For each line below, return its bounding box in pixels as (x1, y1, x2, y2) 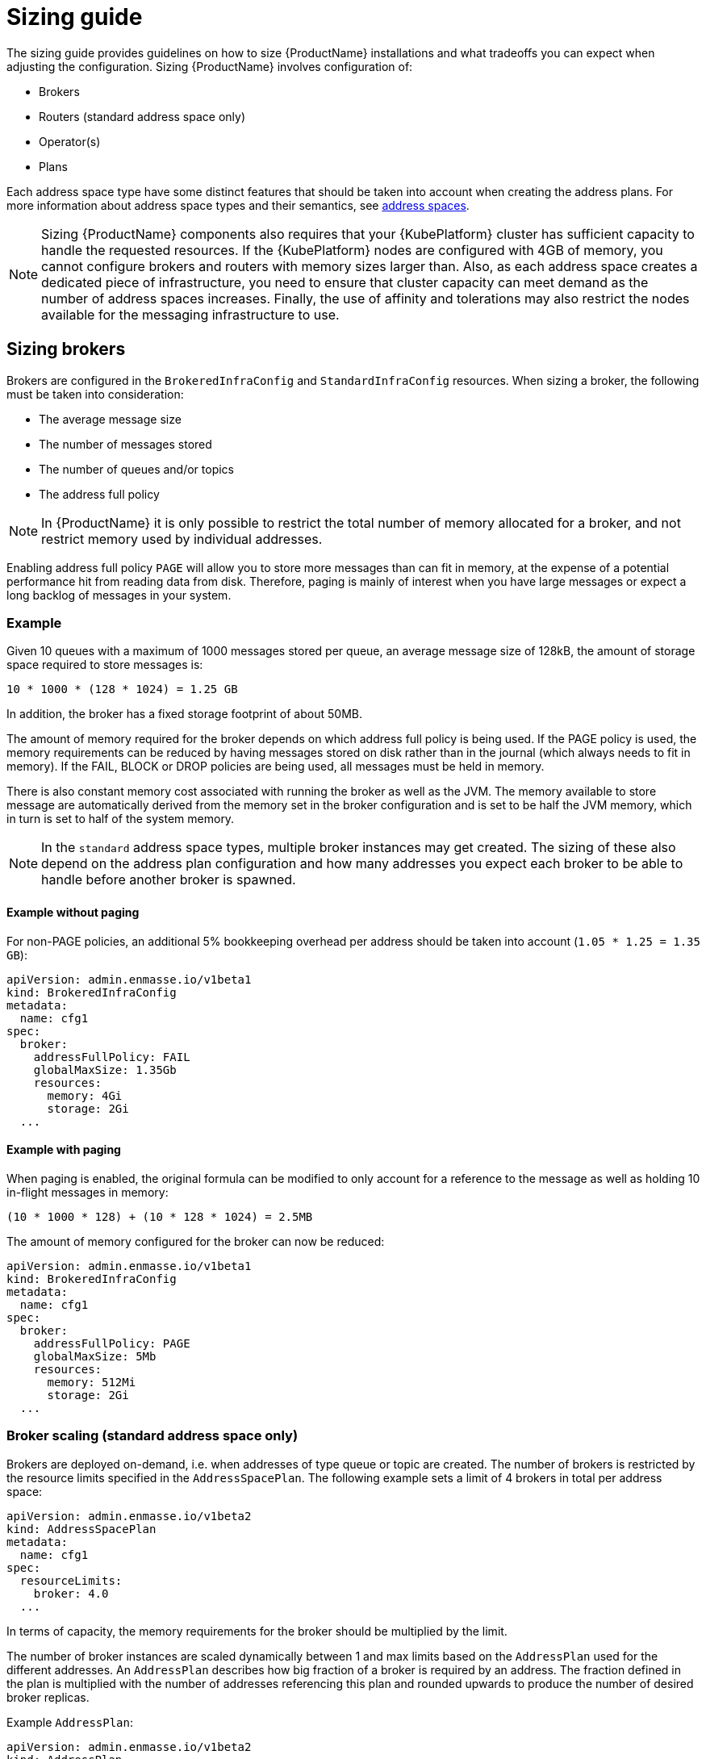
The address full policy (39, 487, 160, 501)
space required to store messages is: (6, 658, 203, 672)
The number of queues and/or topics (39, 462, 235, 476)
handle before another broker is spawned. (41, 871, 296, 888)
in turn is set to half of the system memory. (6, 812, 235, 826)
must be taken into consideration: (6, 386, 184, 401)
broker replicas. (6, 1690, 90, 1704)
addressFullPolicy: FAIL (33, 1050, 190, 1063)
